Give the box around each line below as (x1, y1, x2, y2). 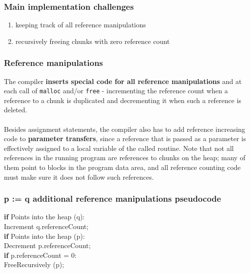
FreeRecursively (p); (4, 259, 64, 270)
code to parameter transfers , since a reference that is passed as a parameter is (4, 133, 246, 144)
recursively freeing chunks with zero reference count (15, 36, 170, 46)
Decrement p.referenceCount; (4, 240, 91, 251)
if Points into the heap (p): (4, 231, 85, 241)
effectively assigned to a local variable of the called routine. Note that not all (4, 143, 234, 153)
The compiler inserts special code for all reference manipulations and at (4, 76, 242, 86)
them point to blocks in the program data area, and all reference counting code (4, 162, 241, 172)
